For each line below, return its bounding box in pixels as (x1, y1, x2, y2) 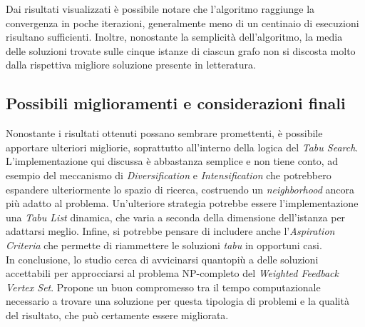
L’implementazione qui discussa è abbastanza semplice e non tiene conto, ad (6, 154, 339, 168)
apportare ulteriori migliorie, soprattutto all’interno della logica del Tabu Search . (6, 139, 359, 154)
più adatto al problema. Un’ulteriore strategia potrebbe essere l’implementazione (6, 196, 359, 211)
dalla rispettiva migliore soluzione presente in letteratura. (6, 57, 256, 72)
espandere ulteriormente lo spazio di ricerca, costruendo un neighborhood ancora (6, 181, 354, 196)
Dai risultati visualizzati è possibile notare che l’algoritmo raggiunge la (6, 1, 315, 16)
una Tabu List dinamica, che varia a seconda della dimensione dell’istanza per (6, 209, 346, 224)
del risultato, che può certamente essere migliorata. (6, 307, 229, 322)
